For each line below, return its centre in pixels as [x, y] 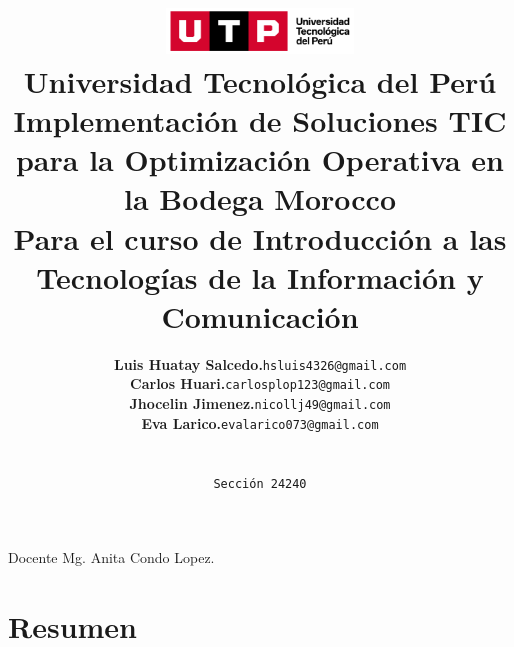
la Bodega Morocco [260, 198]
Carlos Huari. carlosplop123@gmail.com [260, 383]
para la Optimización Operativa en [260, 159]
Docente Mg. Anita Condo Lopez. [111, 557]
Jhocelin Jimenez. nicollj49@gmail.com [260, 403]
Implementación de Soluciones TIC [260, 119]
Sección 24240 [260, 483]
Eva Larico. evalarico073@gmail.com [260, 422]
